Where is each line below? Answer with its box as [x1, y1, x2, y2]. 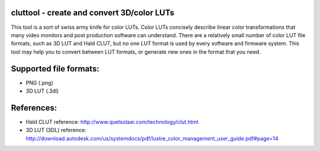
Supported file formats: [11, 64, 100, 74]
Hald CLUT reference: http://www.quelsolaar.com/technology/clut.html [25, 118, 199, 125]
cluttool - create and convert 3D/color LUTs [11, 8, 175, 18]
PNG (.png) [25, 79, 53, 86]
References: [11, 103, 57, 113]
